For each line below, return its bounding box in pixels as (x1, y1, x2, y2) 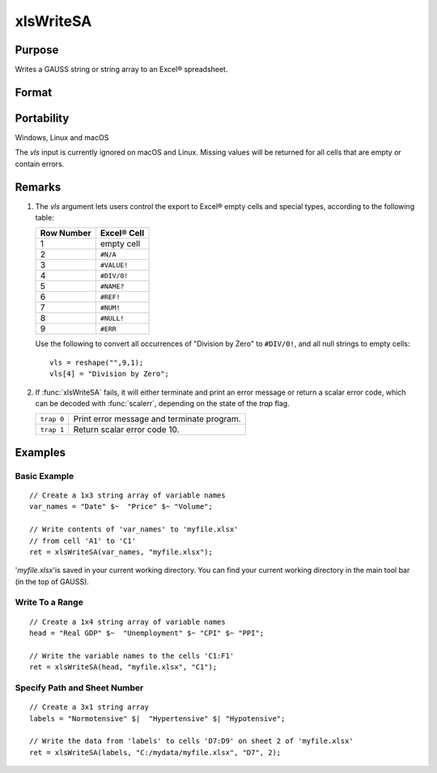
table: (35, 213, 54, 223)
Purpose (15, 43, 59, 57)
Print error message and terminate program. (73, 413, 242, 425)
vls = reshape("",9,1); (49, 357, 144, 367)
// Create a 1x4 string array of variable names (29, 617, 226, 626)
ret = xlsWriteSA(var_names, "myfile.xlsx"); (29, 547, 214, 557)
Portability (15, 111, 70, 125)
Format (15, 85, 53, 99)
